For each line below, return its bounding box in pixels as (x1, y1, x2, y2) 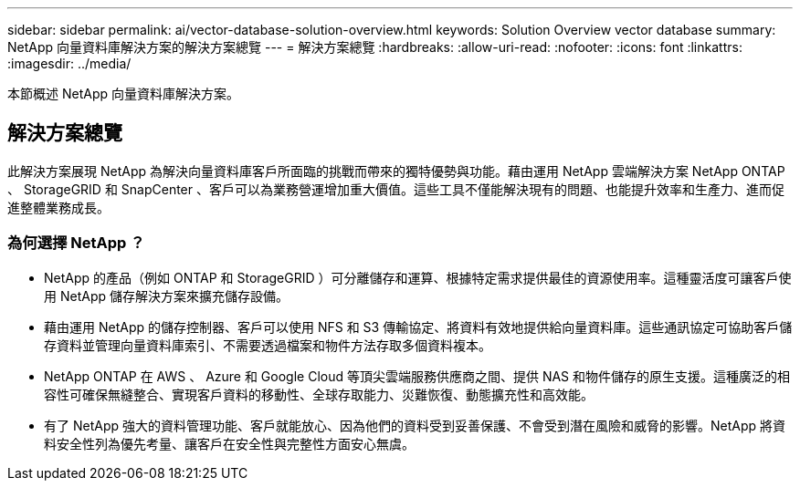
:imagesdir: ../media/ (7, 56, 132, 71)
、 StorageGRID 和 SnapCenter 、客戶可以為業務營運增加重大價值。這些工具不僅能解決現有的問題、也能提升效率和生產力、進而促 (7, 181, 784, 197)
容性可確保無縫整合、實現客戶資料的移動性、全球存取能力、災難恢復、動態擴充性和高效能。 (44, 386, 594, 402)
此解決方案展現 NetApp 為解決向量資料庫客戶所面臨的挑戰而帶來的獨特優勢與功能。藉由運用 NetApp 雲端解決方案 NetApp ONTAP (7, 162, 785, 179)
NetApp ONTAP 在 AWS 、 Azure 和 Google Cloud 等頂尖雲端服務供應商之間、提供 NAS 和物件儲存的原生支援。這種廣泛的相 (44, 368, 791, 384)
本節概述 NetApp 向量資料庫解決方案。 (7, 86, 239, 101)
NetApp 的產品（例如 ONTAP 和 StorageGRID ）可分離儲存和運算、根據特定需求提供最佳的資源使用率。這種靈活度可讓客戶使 (44, 269, 792, 286)
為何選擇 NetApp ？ (7, 234, 145, 253)
